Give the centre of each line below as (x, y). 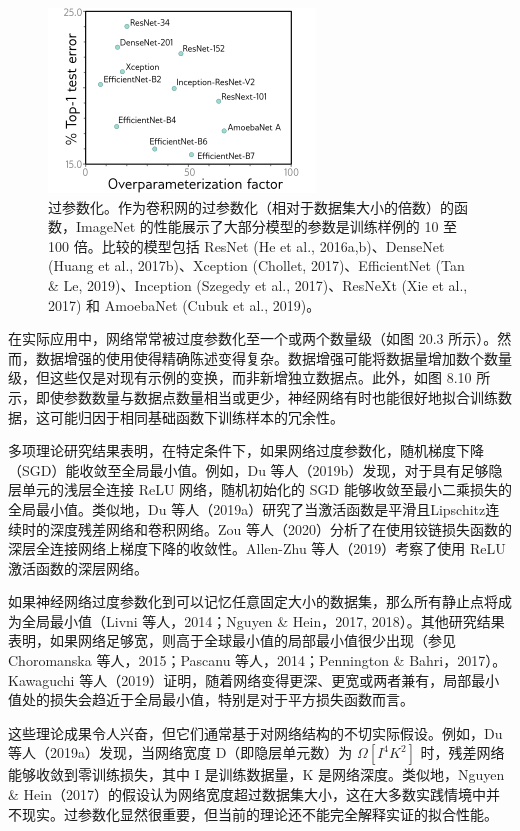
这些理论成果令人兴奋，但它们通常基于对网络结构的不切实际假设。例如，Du (255, 732)
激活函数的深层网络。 (78, 567)
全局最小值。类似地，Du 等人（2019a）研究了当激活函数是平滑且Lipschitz (247, 508)
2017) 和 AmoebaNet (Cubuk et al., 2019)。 (184, 304)
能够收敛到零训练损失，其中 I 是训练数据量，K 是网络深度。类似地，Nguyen (256, 774)
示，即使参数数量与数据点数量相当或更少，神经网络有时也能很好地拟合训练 (253, 396)
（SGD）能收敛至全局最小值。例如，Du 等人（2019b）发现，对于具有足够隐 (255, 469)
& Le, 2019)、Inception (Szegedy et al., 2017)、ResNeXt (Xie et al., (258, 284)
